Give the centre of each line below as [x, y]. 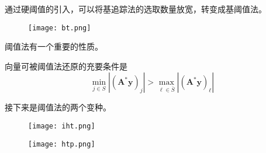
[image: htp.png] [62, 144]
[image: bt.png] [60, 28]
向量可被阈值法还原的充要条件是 [66, 66]
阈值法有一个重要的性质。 [54, 46]
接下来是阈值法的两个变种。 [58, 107]
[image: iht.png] [62, 126]
